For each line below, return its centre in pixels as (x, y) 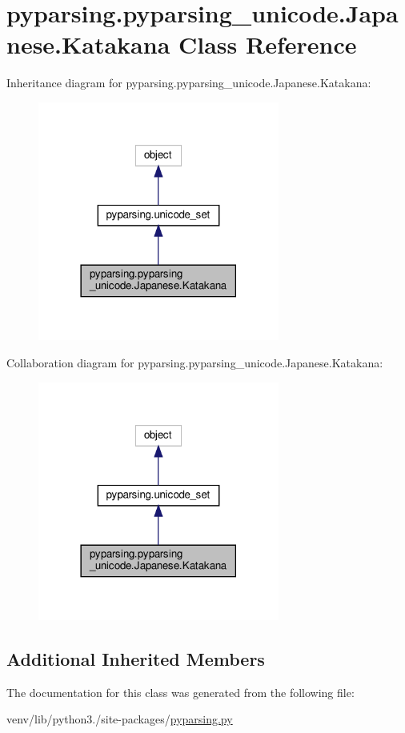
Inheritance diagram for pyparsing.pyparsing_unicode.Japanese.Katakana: (189, 83)
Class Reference (268, 44)
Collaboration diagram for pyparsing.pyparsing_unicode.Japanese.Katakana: (195, 362)
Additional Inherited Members (136, 658)
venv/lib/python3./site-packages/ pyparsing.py (120, 719)
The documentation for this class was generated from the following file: (180, 692)
